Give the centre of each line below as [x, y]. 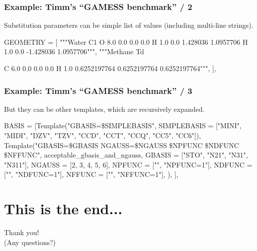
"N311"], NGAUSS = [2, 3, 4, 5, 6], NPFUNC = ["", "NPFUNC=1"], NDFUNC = [128, 164]
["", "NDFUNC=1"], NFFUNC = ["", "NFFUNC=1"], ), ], [91, 174]
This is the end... [63, 209]
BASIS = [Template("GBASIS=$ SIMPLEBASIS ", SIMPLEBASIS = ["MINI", [123, 125]
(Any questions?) [30, 242]
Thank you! [22, 232]
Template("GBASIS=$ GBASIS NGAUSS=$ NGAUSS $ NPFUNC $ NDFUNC [122, 145]
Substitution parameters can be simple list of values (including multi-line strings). [129, 25]
